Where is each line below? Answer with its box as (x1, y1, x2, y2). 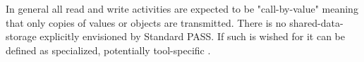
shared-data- (289, 15, 344, 30)
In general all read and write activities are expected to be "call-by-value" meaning (6, 1, 358, 15)
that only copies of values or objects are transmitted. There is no (6, 15, 286, 30)
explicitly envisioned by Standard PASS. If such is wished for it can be (40, 29, 346, 44)
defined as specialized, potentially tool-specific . (6, 42, 211, 57)
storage (6, 29, 37, 44)
